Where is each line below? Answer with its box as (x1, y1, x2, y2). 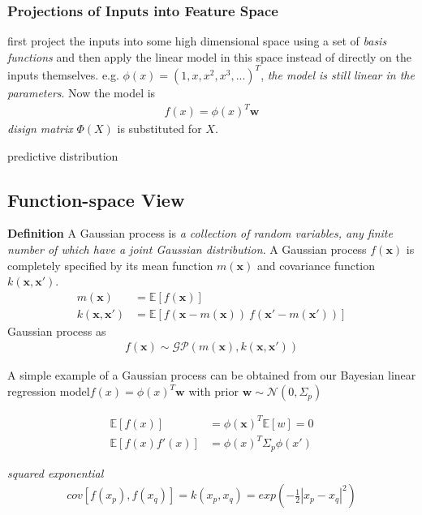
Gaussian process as (7, 322, 106, 339)
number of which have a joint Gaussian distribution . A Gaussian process (7, 241, 367, 258)
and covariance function (256, 256, 376, 273)
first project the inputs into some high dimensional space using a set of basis (7, 32, 387, 49)
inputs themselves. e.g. (7, 66, 119, 83)
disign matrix (7, 120, 73, 137)
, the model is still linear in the (261, 66, 415, 83)
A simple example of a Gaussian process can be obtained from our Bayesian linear (7, 367, 416, 384)
